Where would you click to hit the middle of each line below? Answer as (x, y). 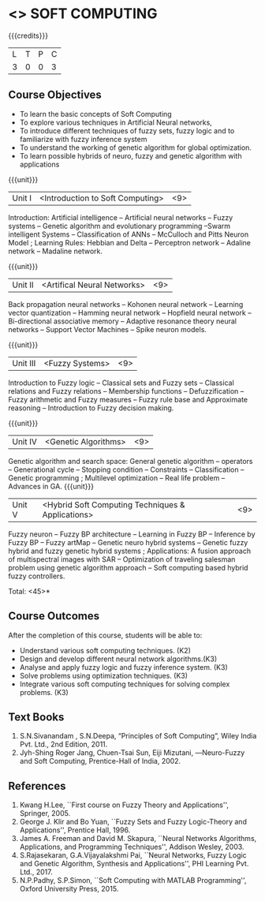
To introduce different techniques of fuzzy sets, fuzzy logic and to (127, 130)
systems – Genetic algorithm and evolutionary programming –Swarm (119, 226)
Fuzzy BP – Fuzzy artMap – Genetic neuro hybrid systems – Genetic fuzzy (128, 542)
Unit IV (25, 441)
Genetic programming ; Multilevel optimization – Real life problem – (117, 477)
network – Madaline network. (55, 251)
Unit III (24, 363)
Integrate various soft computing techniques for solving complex (125, 684)
